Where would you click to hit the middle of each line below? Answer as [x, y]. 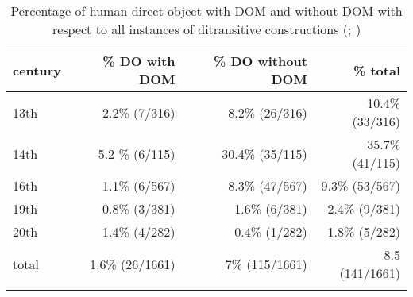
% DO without [260, 61]
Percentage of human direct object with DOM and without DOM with [206, 11]
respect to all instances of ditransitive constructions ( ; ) [206, 29]
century [37, 70]
